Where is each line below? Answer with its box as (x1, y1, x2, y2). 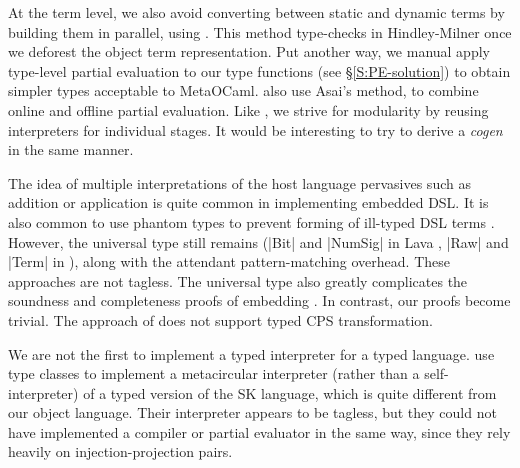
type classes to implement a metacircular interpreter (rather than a (8, 363, 420, 384)
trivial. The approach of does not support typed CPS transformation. (8, 309, 433, 330)
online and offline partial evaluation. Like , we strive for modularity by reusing (8, 99, 489, 120)
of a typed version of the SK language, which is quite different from (83, 382, 497, 403)
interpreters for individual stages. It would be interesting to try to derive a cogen (8, 119, 503, 140)
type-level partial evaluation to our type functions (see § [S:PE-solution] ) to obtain (8, 60, 511, 81)
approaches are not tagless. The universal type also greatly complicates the (8, 270, 468, 291)
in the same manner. (8, 139, 134, 160)
